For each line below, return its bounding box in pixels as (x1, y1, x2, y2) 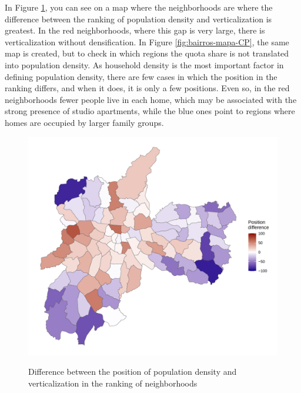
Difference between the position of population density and (28, 365, 237, 378)
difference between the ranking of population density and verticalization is (5, 12, 272, 25)
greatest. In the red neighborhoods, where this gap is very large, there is (5, 24, 265, 36)
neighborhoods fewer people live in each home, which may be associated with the (5, 93, 297, 105)
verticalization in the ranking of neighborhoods (28, 377, 198, 389)
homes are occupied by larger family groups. (5, 116, 164, 128)
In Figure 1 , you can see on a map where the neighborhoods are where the (5, 1, 273, 13)
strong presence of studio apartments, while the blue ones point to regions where (5, 105, 295, 117)
